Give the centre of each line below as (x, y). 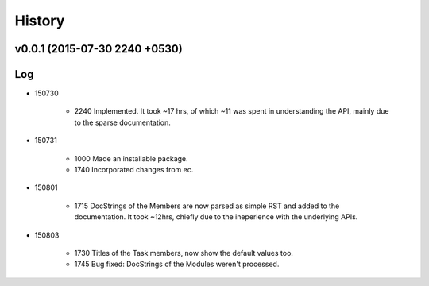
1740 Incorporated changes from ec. (134, 170)
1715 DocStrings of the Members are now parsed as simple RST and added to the (207, 206)
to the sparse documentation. (122, 122)
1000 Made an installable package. (131, 158)
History (40, 21)
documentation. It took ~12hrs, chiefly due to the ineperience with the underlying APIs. (216, 217)
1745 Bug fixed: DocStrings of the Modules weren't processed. (177, 264)
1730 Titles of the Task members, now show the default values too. (184, 253)
